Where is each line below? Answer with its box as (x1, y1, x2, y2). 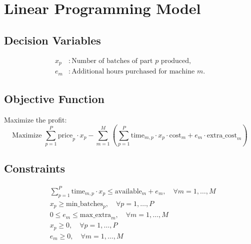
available (114, 187, 142, 195)
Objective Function (4, 90, 105, 106)
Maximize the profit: (4, 114, 67, 124)
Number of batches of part (71, 57, 153, 64)
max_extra (79, 211, 111, 219)
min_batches (66, 200, 103, 207)
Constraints (4, 160, 65, 176)
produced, (160, 57, 191, 64)
